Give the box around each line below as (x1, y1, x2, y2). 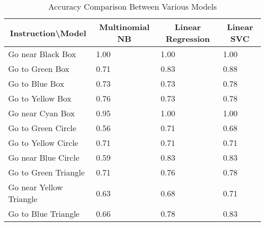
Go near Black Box (8, 48, 76, 60)
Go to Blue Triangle (8, 208, 79, 219)
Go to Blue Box (8, 78, 64, 89)
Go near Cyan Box (8, 107, 75, 119)
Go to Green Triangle (8, 166, 85, 178)
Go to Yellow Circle (8, 137, 78, 148)
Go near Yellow (8, 181, 63, 193)
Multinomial (99, 21, 150, 33)
